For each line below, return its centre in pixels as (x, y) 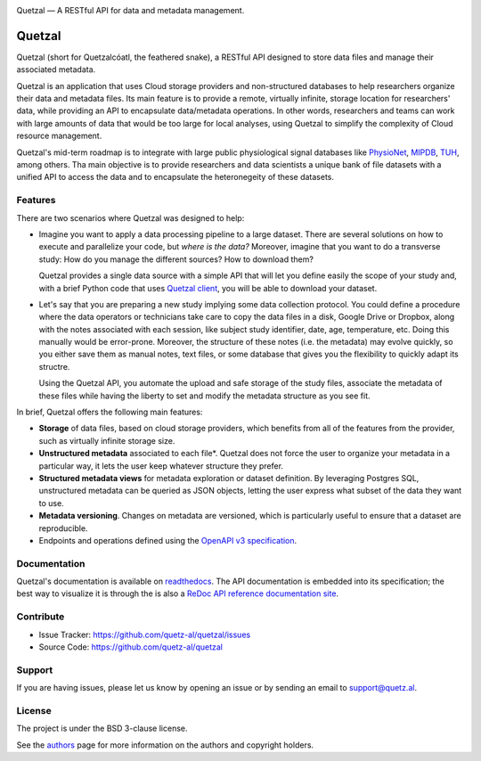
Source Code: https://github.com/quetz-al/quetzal (130, 647)
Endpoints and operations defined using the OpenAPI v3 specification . (168, 540)
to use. (51, 503)
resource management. (59, 136)
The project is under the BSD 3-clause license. (102, 728)
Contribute (41, 617)
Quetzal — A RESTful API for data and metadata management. (130, 10)
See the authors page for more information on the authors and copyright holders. (165, 745)
